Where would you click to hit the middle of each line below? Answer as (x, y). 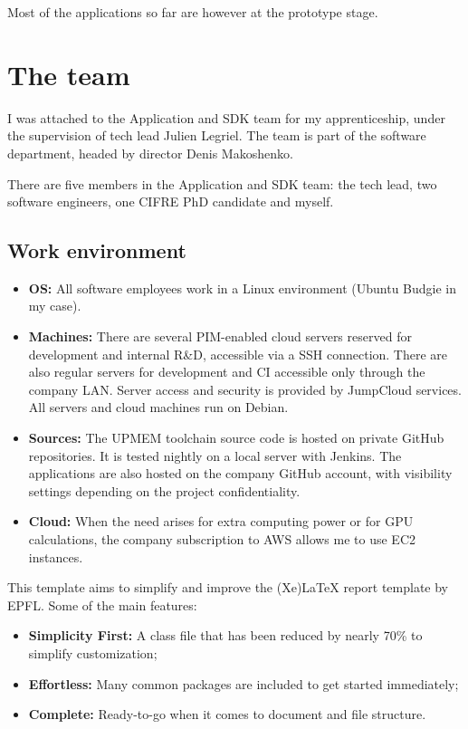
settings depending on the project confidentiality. (164, 490)
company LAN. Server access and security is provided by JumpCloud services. (245, 389)
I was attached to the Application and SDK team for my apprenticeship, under (226, 117)
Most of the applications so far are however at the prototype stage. (193, 12)
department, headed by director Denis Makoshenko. (150, 153)
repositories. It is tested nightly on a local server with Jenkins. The (215, 455)
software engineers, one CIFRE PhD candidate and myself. (171, 201)
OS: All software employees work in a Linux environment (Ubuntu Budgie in (243, 288)
